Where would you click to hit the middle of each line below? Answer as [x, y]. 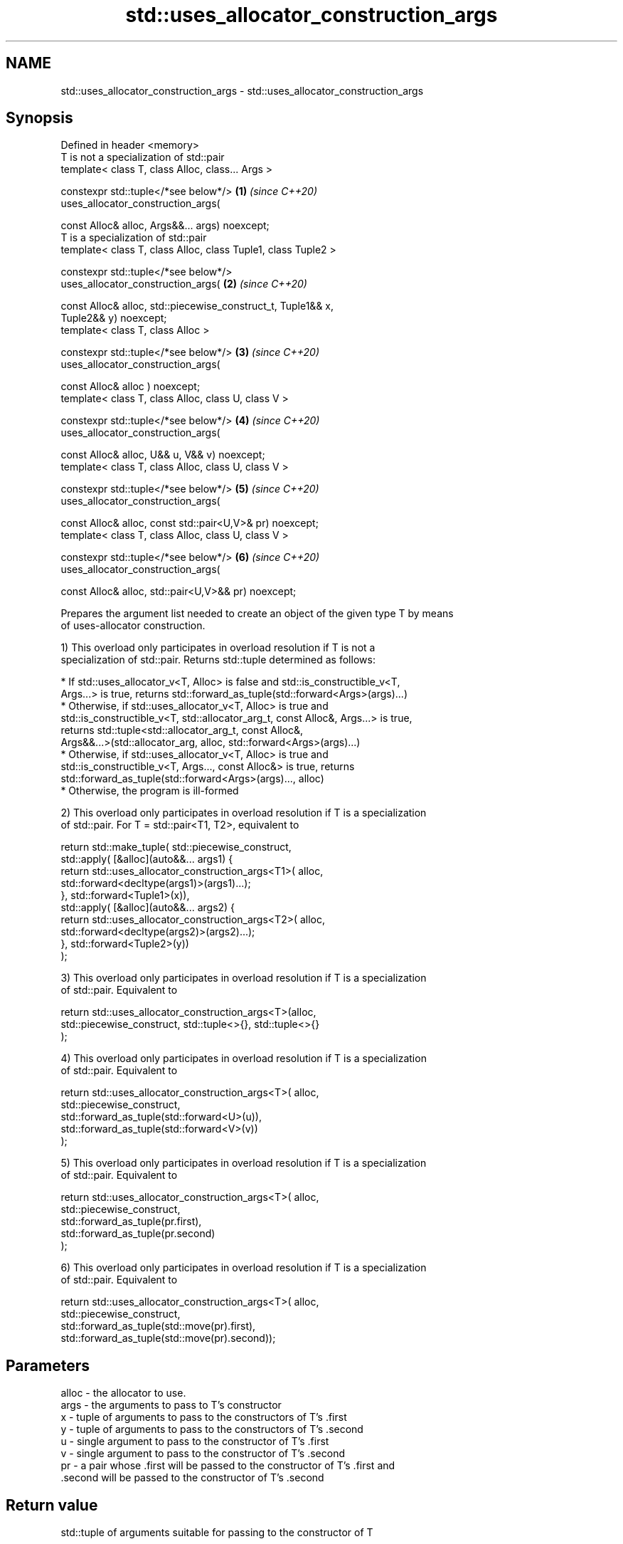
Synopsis [39, 118]
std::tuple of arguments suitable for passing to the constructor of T [217, 1533]
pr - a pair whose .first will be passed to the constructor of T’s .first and [228, 1466]
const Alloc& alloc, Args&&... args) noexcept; [165, 226]
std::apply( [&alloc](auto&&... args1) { [147, 859]
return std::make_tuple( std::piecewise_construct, [176, 847]
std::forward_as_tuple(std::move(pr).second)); [168, 1338]
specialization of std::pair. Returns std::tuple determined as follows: [218, 660]
